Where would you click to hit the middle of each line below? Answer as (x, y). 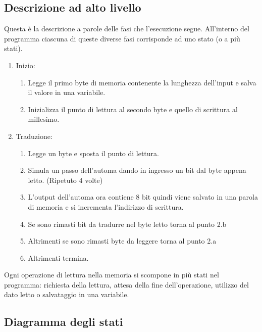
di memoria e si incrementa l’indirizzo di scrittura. (106, 206)
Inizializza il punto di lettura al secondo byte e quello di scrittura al (133, 109)
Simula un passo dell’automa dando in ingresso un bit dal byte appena (137, 170)
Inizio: (25, 65)
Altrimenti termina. (58, 257)
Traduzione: (34, 136)
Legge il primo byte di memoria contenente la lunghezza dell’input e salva (142, 82)
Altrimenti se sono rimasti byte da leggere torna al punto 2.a (122, 241)
